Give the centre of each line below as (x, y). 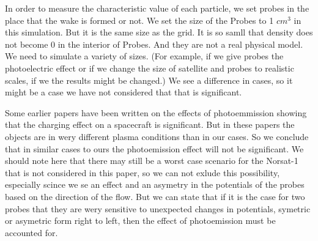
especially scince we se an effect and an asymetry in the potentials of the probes (155, 184)
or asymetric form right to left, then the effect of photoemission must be (140, 221)
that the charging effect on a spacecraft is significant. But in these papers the (150, 124)
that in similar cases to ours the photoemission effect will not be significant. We (154, 148)
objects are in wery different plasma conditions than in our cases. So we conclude (157, 136)
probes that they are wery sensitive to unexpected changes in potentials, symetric (158, 208)
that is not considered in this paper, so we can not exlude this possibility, (142, 172)
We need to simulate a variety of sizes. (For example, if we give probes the (144, 56)
